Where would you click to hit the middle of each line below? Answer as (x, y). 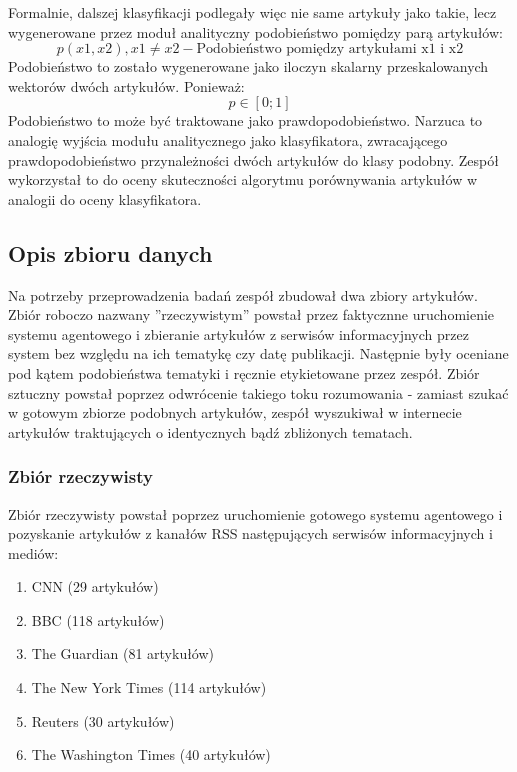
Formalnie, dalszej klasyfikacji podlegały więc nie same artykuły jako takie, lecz (252, 12)
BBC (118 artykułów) (98, 619)
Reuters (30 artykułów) (103, 720)
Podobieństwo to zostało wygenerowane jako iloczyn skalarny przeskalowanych (248, 66)
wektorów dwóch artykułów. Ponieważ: (126, 85)
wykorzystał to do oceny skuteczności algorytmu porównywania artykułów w (243, 179)
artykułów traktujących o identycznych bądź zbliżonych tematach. (210, 431)
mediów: (33, 552)
